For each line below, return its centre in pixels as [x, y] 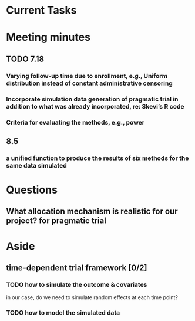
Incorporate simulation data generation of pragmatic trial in [92, 99]
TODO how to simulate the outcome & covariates [77, 284]
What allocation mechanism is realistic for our [92, 212]
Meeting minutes [48, 37]
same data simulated [36, 165]
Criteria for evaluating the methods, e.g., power [75, 122]
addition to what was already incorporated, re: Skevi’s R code [95, 106]
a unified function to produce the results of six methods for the [97, 158]
